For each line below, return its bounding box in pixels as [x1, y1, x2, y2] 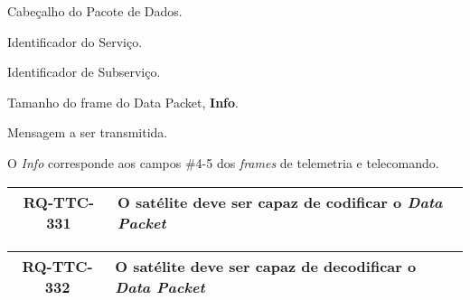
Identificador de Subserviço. [7, 62, 161, 81]
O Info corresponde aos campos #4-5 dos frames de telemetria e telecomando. [7, 153, 439, 172]
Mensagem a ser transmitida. [7, 123, 168, 142]
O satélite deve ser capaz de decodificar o [115, 255, 417, 277]
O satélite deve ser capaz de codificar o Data [117, 191, 443, 212]
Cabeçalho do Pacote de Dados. [7, 2, 183, 20]
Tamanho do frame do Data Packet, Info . [7, 92, 239, 111]
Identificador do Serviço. [7, 32, 143, 51]
